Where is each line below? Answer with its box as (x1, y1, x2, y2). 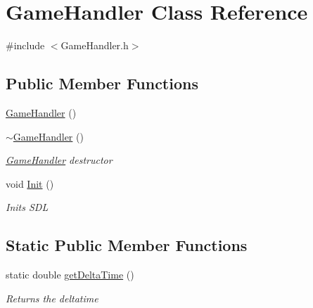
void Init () (6, 176, 54, 191)
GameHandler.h (60, 38, 129, 53)
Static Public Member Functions (6, 234, 248, 256)
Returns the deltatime (6, 290, 98, 305)
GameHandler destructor (6, 153, 113, 167)
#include (6, 38, 45, 53)
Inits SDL (6, 200, 49, 214)
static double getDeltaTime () (6, 267, 134, 282)
